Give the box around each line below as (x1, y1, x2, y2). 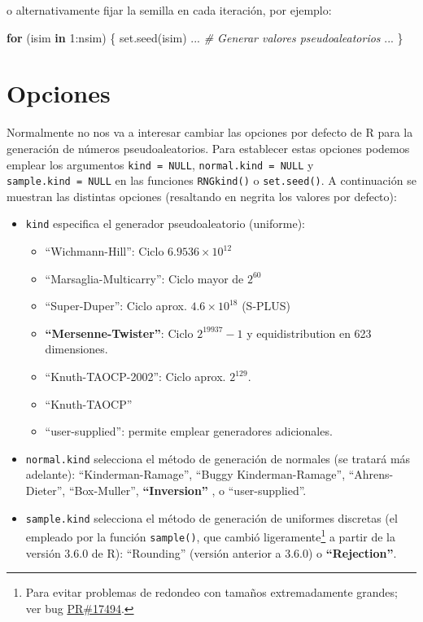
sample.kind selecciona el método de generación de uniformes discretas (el (25, 509, 398, 526)
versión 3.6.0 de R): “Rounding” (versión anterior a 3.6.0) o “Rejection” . (25, 544, 397, 561)
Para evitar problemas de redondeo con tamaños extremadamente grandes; (25, 584, 398, 601)
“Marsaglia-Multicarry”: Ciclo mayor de (45, 269, 244, 287)
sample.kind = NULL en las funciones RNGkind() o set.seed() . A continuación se (7, 172, 416, 189)
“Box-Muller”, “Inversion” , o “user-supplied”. (68, 482, 307, 499)
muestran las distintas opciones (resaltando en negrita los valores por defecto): (7, 187, 397, 204)
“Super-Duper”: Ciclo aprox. (45, 297, 187, 314)
